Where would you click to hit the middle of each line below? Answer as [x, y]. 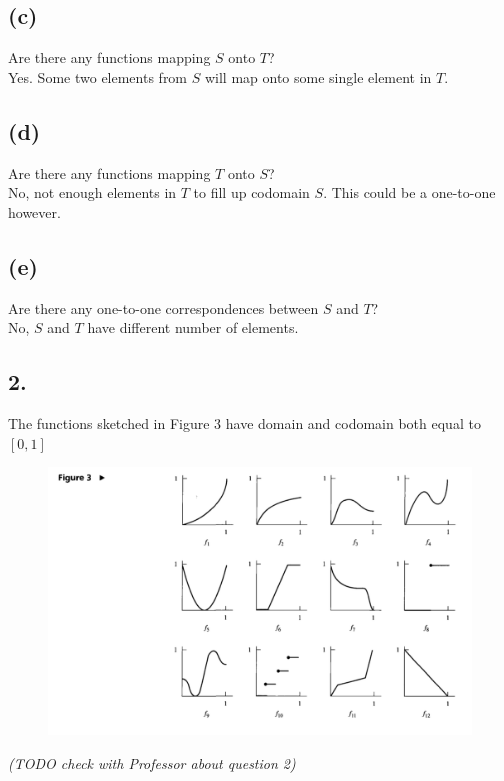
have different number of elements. [193, 327]
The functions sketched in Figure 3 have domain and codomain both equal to [244, 422]
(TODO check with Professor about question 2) [152, 763]
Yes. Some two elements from [98, 76]
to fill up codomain [251, 192]
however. [34, 211]
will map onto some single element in [318, 76]
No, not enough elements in [92, 192]
